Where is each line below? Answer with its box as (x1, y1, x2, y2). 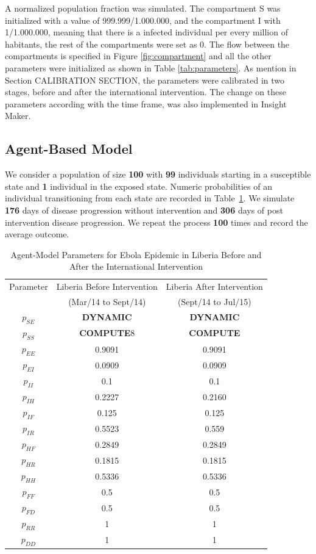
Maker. (5, 109, 31, 122)
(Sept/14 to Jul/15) (177, 295, 251, 308)
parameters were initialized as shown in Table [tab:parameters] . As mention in (5, 61, 297, 74)
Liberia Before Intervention (56, 280, 158, 293)
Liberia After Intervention (166, 280, 263, 293)
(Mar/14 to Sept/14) (68, 295, 146, 308)
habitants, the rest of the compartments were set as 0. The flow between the (5, 37, 290, 50)
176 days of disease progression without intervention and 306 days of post (5, 203, 283, 216)
